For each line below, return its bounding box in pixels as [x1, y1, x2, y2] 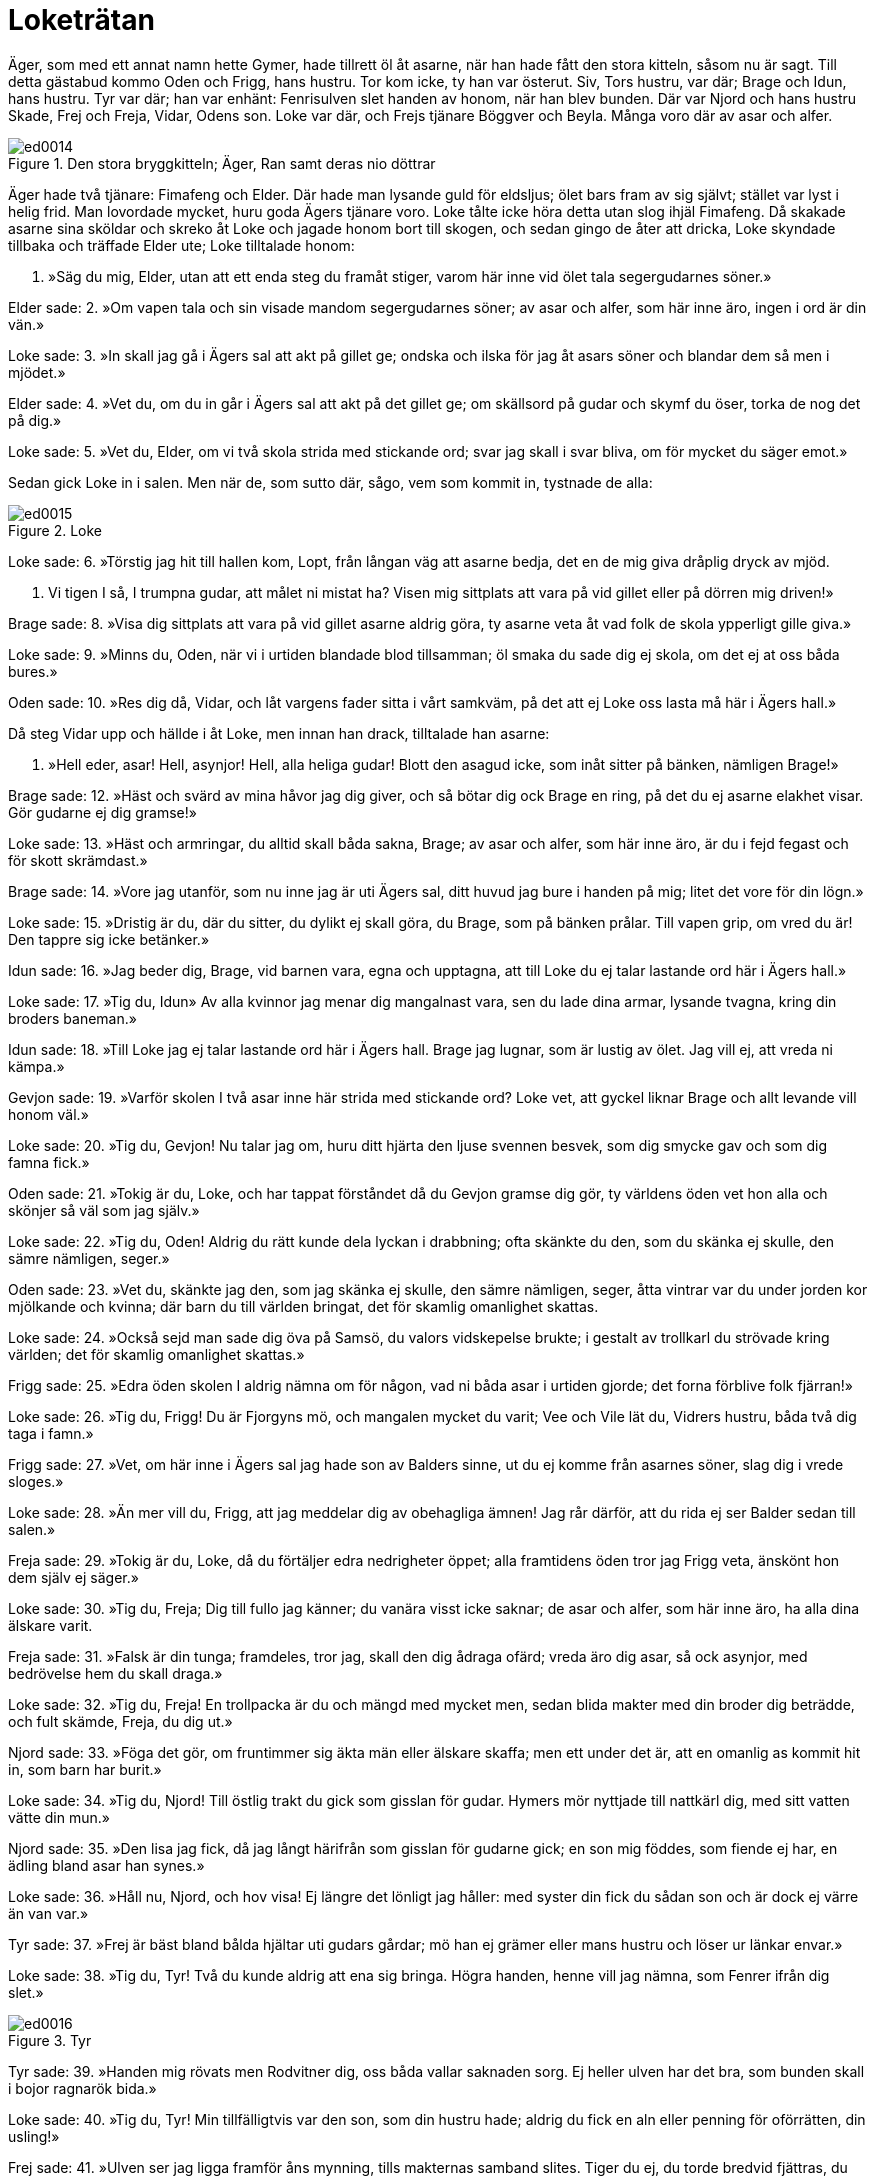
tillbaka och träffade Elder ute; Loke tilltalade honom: [8, 236, 355, 254]
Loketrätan [8, 3, 155, 37]
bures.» [8, 662, 58, 680]
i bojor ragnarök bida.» [8, 2079, 157, 2097]
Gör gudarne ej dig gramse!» [8, 803, 197, 821]
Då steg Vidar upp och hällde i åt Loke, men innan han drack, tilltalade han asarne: [8, 724, 550, 742]
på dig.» [8, 411, 62, 429]
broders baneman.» [8, 1009, 137, 1027]
